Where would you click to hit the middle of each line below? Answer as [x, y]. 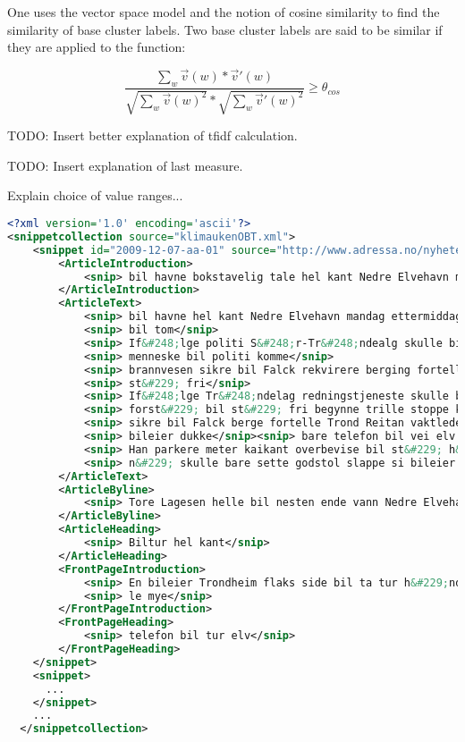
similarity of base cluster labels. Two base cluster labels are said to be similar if [225, 29]
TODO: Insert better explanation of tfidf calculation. [152, 135]
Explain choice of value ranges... [95, 195]
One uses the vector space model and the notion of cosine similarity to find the [224, 12]
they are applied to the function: [97, 47]
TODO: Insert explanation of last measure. [125, 165]
